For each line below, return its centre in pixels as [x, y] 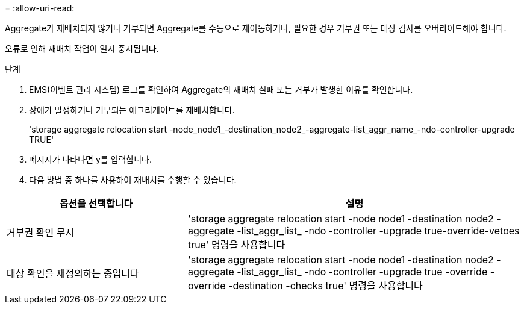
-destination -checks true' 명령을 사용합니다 [326, 286]
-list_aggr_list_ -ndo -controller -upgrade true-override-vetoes [378, 231]
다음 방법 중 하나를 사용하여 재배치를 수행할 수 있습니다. [133, 180]
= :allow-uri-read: [40, 8]
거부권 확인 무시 [41, 233]
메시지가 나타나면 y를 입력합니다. [91, 159]
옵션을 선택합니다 [96, 204]
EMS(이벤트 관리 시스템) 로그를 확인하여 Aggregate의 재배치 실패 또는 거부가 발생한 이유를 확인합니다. [221, 89]
